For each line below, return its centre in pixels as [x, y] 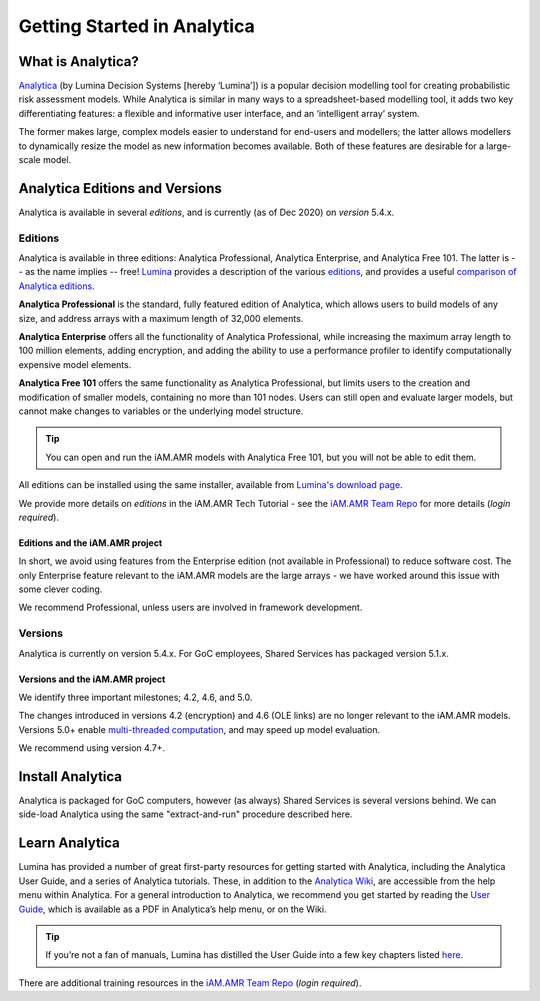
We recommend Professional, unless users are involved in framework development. [190, 607]
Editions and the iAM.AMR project [90, 542]
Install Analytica [70, 776]
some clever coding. [60, 589]
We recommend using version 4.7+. [92, 748]
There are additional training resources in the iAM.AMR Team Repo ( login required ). [190, 982]
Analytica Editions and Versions [120, 188]
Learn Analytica [69, 843]
